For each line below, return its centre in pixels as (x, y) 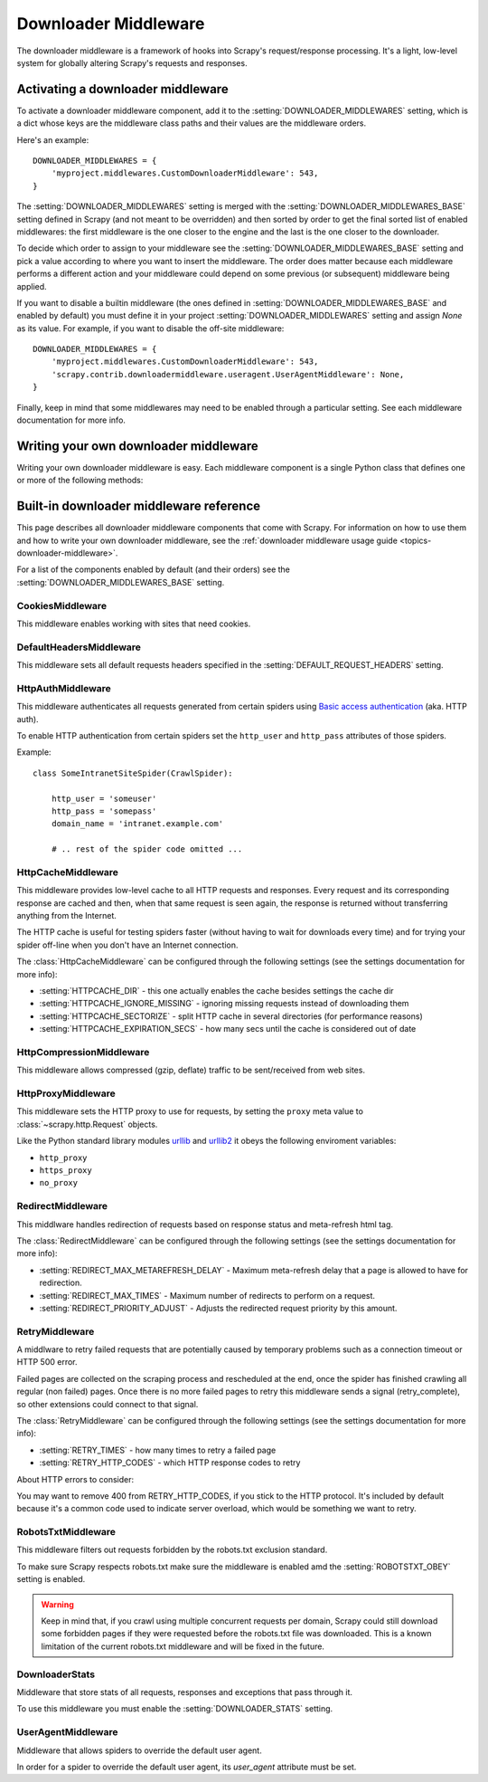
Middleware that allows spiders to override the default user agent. (139, 1750)
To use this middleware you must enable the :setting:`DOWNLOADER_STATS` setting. (175, 1709)
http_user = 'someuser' (104, 798)
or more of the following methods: (80, 481)
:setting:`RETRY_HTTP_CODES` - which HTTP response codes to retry (170, 1463)
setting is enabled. (51, 1579)
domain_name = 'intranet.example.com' (137, 824)
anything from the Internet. (66, 916)
